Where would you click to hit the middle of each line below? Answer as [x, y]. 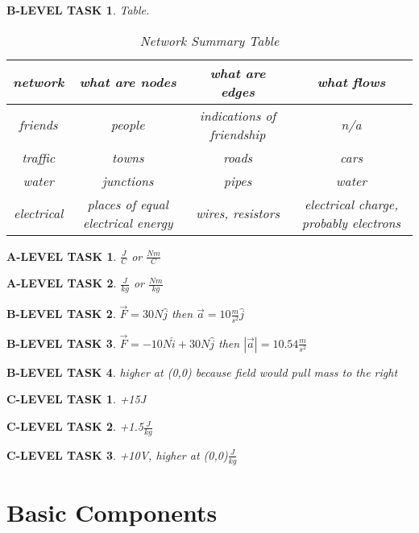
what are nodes [128, 82]
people [128, 125]
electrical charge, [351, 204]
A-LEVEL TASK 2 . [62, 283]
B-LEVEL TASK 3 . [61, 343]
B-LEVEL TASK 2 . [61, 314]
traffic [39, 157]
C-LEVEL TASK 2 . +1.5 [75, 426]
